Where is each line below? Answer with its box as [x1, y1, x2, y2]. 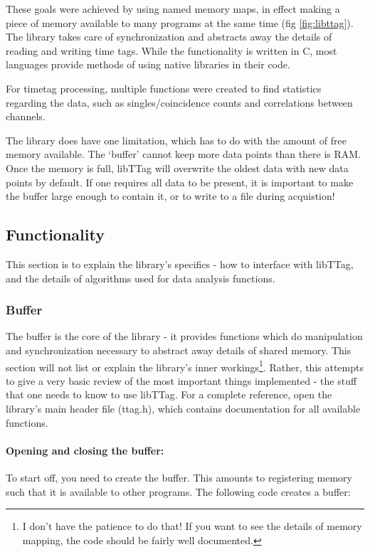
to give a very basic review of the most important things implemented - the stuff [6, 373, 357, 388]
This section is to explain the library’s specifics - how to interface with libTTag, [6, 256, 354, 271]
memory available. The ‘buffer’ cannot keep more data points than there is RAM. [6, 147, 361, 161]
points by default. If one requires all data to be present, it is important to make [6, 174, 354, 189]
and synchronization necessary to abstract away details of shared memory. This [6, 342, 351, 357]
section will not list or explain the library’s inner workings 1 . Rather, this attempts [6, 357, 364, 374]
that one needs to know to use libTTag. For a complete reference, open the [6, 387, 332, 402]
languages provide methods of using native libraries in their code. [6, 57, 290, 72]
